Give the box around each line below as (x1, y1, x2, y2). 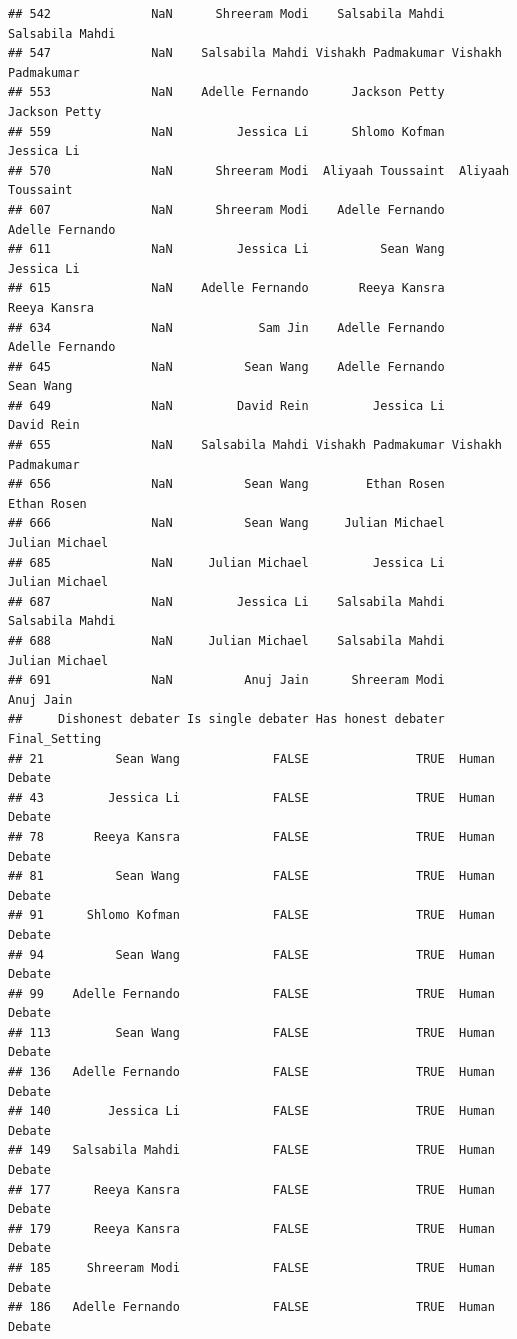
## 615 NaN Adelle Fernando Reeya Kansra (8, 281, 445, 296)
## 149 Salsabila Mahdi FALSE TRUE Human (8, 1143, 495, 1158)
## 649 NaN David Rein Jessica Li (8, 398, 445, 413)
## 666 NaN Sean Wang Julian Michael (8, 516, 445, 531)
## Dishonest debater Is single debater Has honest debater (8, 712, 445, 727)
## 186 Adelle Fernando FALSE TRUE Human (8, 1300, 495, 1315)
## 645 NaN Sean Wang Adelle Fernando (8, 359, 445, 374)
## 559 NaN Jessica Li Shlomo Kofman (8, 124, 445, 139)
